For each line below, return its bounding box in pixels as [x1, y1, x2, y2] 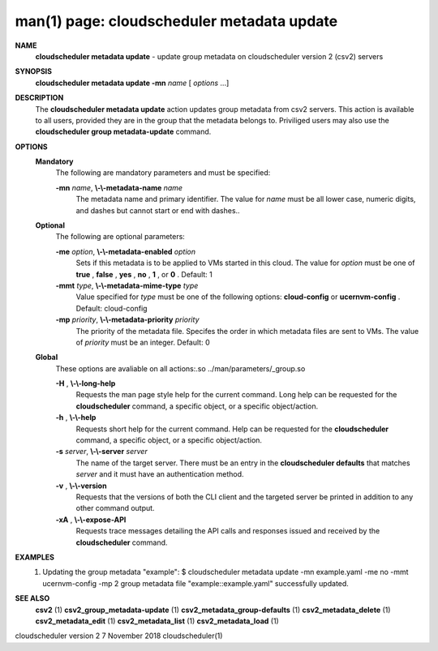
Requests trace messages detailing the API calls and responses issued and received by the [75, 526, 380, 536]
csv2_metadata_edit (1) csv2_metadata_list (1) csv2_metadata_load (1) [35, 616, 279, 626]
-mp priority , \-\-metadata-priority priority [55, 315, 200, 324]
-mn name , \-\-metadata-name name [55, 182, 182, 192]
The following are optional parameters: [55, 232, 186, 242]
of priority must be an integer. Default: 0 [75, 337, 210, 347]
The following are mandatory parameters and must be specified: [55, 168, 271, 178]
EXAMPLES [15, 552, 54, 562]
